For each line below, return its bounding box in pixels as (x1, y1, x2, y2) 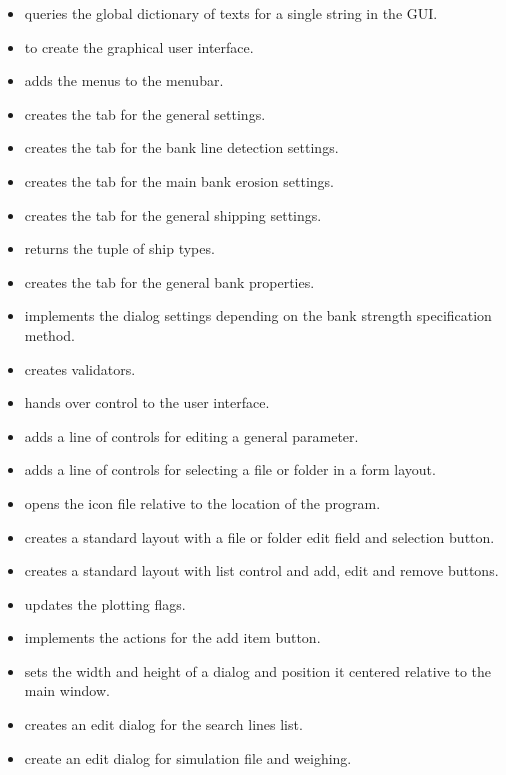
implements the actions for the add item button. (24, 627, 321, 648)
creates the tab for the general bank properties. (24, 271, 315, 292)
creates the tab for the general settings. (24, 103, 266, 124)
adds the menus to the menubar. (24, 70, 224, 91)
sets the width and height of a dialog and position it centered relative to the (24, 660, 491, 681)
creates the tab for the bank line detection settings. (24, 137, 339, 158)
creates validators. (24, 358, 136, 379)
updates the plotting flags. (24, 593, 186, 614)
